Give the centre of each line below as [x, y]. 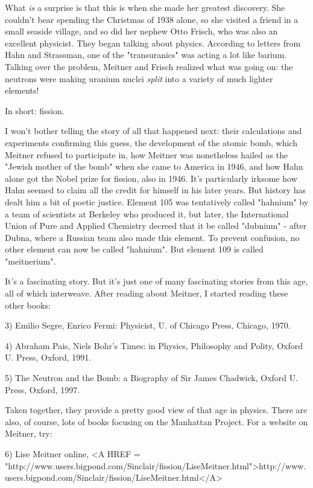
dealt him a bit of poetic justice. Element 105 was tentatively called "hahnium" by [157, 201]
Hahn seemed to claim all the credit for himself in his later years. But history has [155, 190]
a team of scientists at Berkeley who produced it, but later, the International [147, 213]
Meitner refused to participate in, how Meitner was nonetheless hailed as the [147, 154]
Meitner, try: [29, 433]
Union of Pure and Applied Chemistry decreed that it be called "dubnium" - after [156, 226]
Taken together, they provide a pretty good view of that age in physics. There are [156, 410]
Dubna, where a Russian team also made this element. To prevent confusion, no [152, 237]
